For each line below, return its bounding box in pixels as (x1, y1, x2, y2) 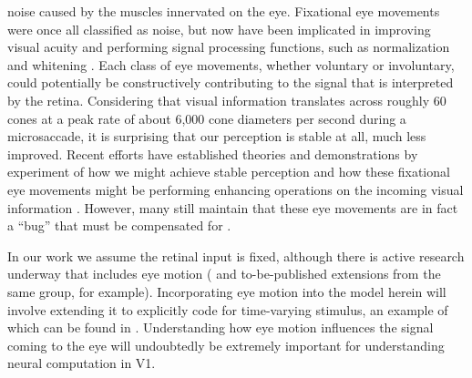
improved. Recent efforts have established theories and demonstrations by (7, 144, 418, 163)
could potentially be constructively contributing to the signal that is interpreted (7, 73, 454, 92)
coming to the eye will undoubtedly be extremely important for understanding (7, 335, 445, 354)
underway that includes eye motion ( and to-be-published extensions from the (7, 264, 441, 283)
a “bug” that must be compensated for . (7, 216, 231, 235)
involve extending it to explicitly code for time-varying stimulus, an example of (7, 300, 448, 319)
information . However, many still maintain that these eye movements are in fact (7, 198, 458, 217)
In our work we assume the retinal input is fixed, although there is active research (7, 246, 465, 265)
